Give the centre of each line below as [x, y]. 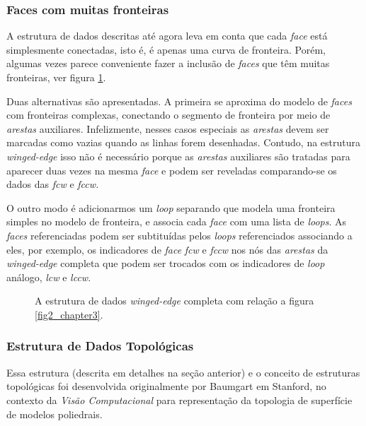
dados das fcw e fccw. [53, 184]
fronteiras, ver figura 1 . [56, 77]
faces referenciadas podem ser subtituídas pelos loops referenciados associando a [179, 235]
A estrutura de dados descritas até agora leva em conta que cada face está [167, 36]
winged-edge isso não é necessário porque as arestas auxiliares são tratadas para [178, 156]
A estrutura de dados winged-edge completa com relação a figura [175, 301]
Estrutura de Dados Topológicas [100, 346]
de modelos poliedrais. [55, 414]
